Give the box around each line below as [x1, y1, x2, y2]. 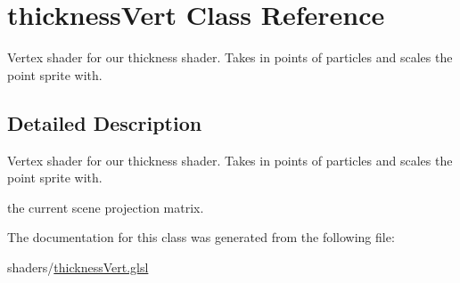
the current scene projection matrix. [7, 198, 204, 216]
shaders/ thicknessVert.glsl [7, 257, 149, 276]
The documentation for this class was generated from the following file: [7, 228, 395, 247]
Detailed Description [7, 109, 202, 136]
